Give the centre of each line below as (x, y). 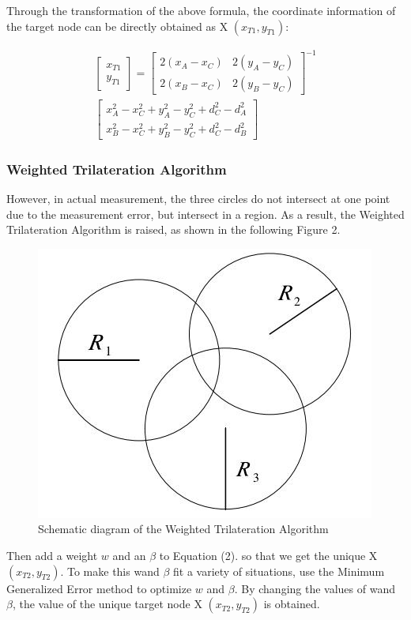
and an (129, 556)
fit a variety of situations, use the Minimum (279, 571)
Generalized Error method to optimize (99, 588)
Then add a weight (52, 556)
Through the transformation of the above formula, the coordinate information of (201, 10)
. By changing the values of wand (315, 588)
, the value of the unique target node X (107, 604)
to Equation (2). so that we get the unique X (268, 556)
